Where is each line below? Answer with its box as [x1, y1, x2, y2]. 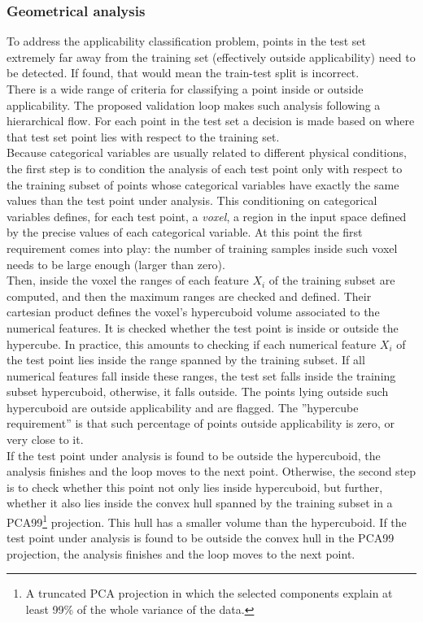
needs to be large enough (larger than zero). [7, 255, 225, 272]
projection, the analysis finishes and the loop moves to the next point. [7, 545, 355, 562]
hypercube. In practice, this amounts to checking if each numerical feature [7, 335, 377, 352]
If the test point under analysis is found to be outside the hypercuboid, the [7, 446, 381, 463]
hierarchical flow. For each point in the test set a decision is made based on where [7, 112, 415, 129]
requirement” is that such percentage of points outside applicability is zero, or [7, 415, 395, 432]
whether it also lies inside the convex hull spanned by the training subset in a [7, 494, 393, 511]
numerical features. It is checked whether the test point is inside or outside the [7, 319, 399, 336]
